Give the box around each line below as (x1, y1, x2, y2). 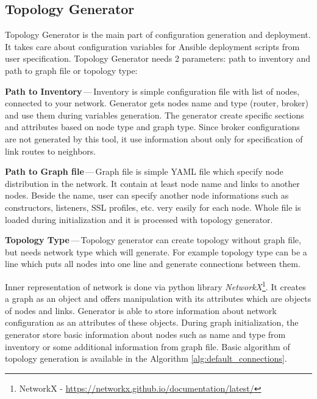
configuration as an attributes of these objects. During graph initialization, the (5, 316, 299, 329)
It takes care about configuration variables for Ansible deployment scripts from (5, 40, 300, 53)
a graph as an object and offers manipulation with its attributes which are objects (5, 292, 312, 305)
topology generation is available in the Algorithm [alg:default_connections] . (5, 352, 287, 365)
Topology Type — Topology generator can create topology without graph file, (5, 233, 301, 246)
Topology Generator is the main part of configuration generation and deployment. (5, 28, 311, 41)
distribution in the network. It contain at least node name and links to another (5, 177, 300, 189)
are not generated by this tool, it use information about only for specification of (5, 132, 303, 145)
